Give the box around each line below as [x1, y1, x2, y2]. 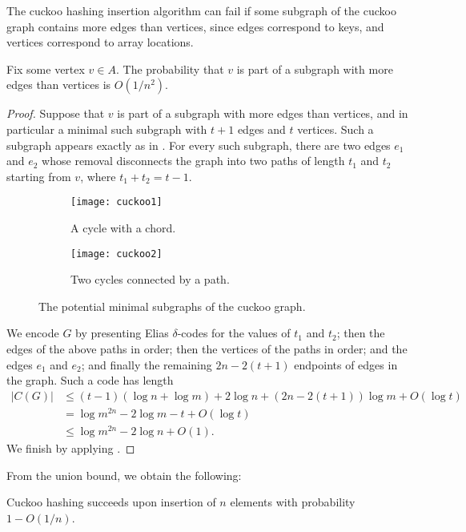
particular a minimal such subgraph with [6, 120, 207, 137]
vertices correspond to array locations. [6, 34, 194, 50]
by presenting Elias [75, 324, 169, 341]
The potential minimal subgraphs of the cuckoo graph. [38, 297, 306, 314]
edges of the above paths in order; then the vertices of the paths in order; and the [6, 341, 408, 357]
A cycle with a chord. [70, 220, 176, 236]
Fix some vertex [6, 60, 85, 77]
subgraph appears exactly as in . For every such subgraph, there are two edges [6, 136, 391, 153]
